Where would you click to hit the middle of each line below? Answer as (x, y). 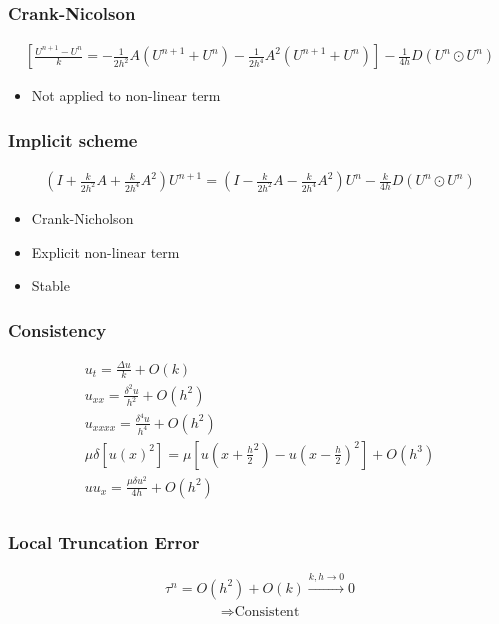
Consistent (267, 611)
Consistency (57, 329)
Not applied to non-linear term (126, 95)
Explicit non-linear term (105, 251)
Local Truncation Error (104, 541)
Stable (50, 285)
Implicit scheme (73, 139)
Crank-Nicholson (82, 218)
